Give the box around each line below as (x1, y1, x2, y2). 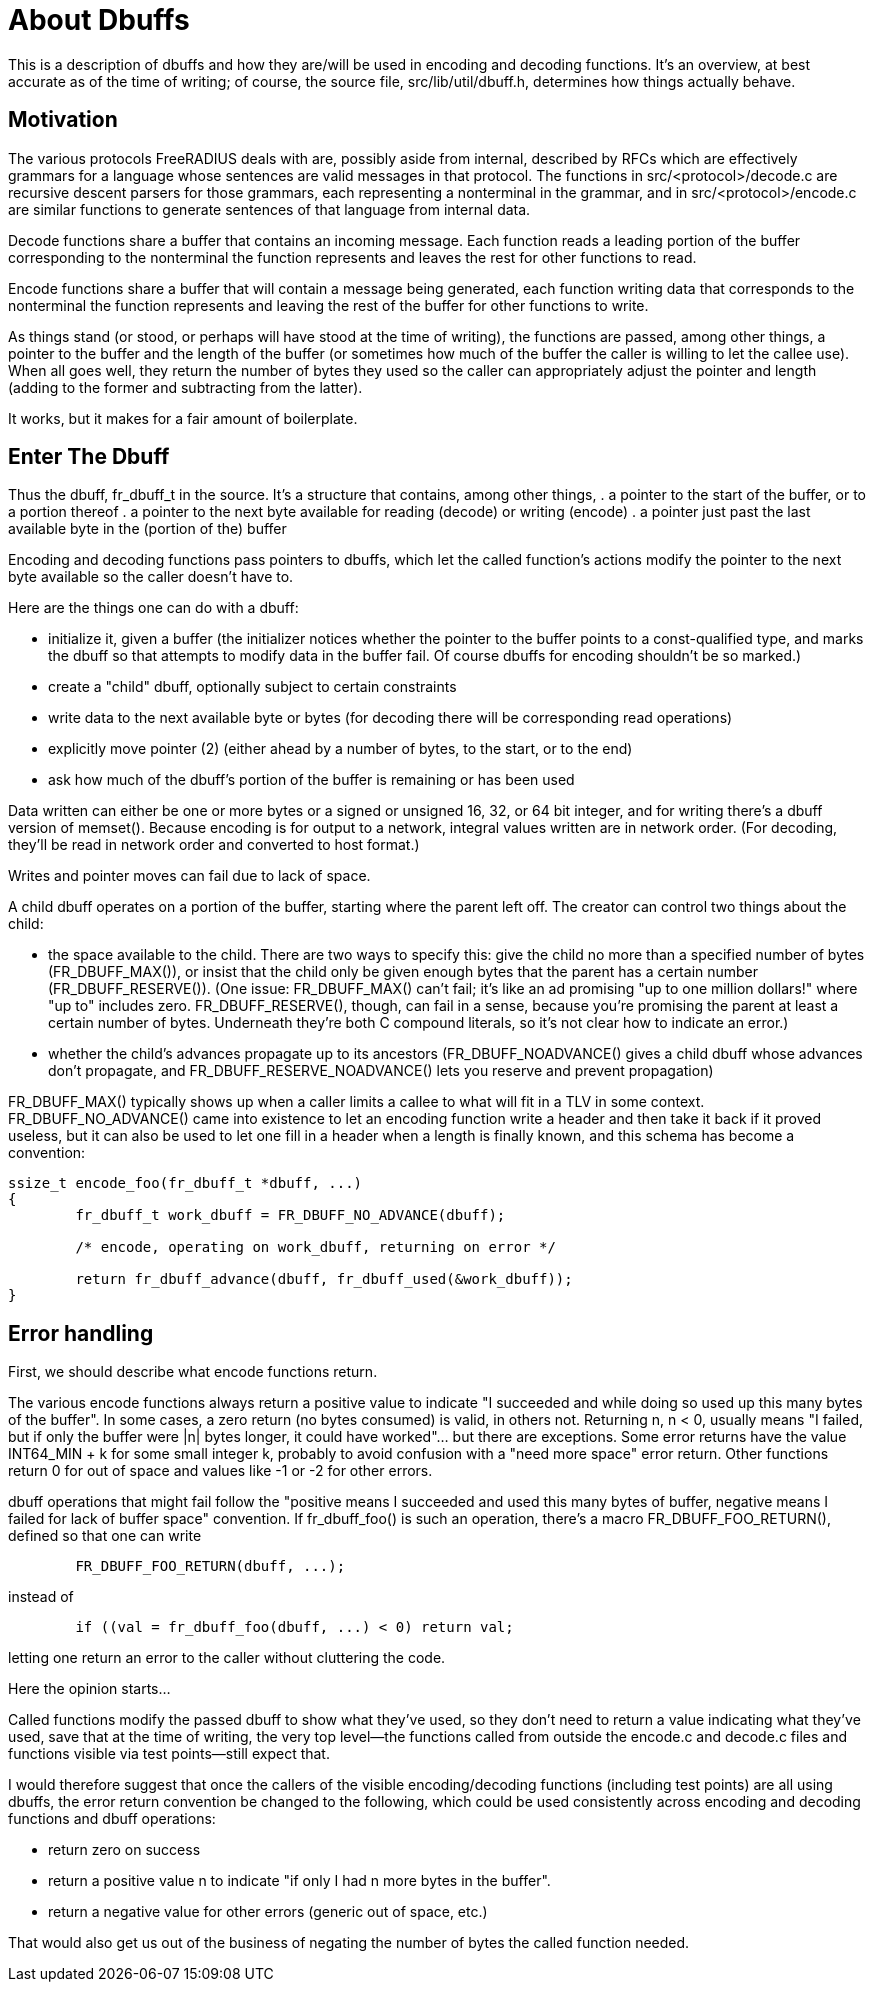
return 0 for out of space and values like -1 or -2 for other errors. (8, 1462, 433, 1480)
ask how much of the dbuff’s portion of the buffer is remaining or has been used (48, 771, 575, 789)
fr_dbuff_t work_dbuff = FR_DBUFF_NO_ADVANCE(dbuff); (75, 1207, 506, 1224)
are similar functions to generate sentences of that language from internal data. (8, 200, 531, 218)
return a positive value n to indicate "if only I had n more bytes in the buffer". (48, 1872, 551, 1890)
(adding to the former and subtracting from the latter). (8, 378, 363, 396)
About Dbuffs (8, 3, 190, 37)
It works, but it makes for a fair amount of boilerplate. (8, 409, 358, 427)
